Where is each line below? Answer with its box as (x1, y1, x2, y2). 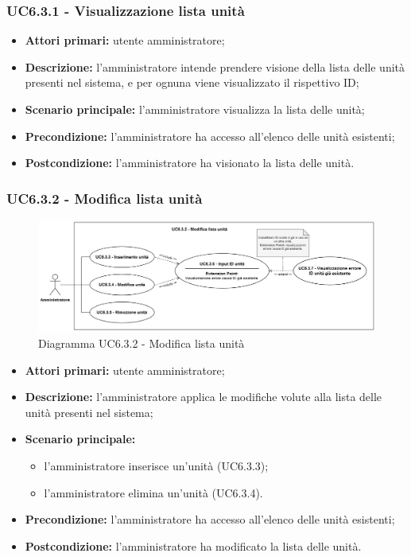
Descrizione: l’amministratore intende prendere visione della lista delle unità (25, 58, 405, 75)
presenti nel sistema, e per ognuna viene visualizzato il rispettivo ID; (25, 74, 359, 91)
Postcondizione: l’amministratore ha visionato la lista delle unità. (25, 154, 355, 171)
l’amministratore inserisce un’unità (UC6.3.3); (44, 457, 269, 473)
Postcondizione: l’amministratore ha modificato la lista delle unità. (25, 537, 362, 554)
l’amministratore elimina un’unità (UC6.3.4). (44, 484, 263, 501)
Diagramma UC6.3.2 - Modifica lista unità (38, 334, 245, 351)
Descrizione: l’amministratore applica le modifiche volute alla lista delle (25, 388, 382, 405)
